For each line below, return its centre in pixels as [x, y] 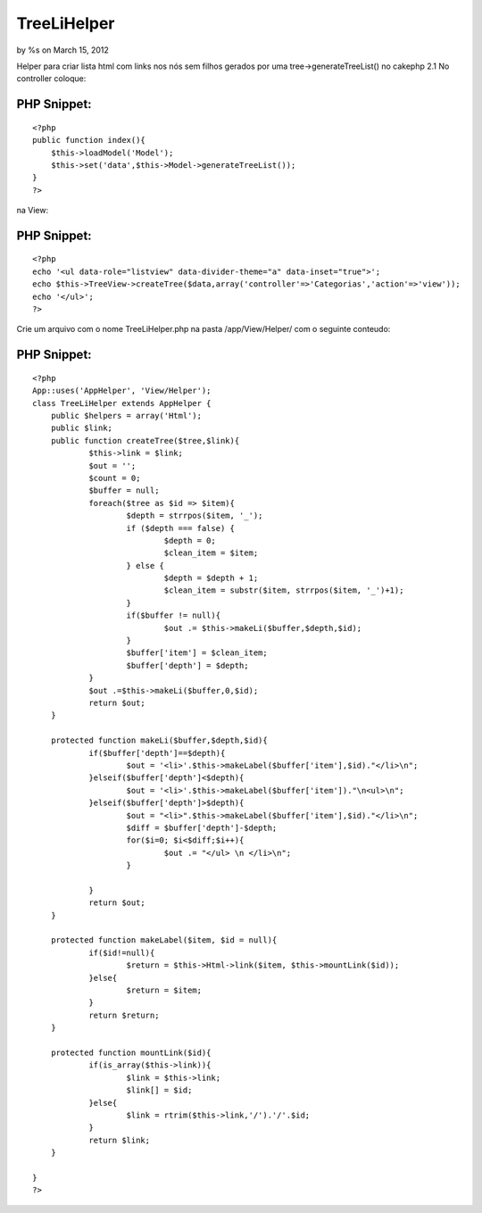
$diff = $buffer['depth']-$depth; [202, 827]
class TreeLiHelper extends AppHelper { [122, 403]
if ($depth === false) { [181, 528]
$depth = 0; [190, 540]
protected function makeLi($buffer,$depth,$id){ [159, 740]
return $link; [120, 1140]
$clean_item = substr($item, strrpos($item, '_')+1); [284, 590]
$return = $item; [164, 990]
